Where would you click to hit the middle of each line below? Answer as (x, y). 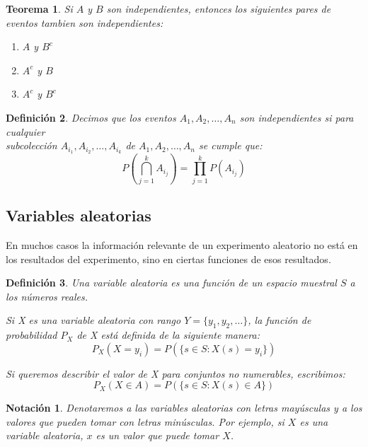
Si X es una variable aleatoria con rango (93, 320)
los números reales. (47, 296)
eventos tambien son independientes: (85, 22)
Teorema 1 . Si (39, 8)
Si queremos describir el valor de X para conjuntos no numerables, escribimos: (176, 373)
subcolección (31, 145)
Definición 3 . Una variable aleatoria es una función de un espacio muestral (171, 283)
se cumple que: (231, 145)
